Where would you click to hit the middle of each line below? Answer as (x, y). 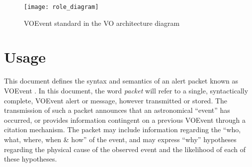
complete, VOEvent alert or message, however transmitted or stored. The (116, 100)
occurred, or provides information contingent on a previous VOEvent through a (125, 120)
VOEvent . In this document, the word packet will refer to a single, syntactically (126, 90)
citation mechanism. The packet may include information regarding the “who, (123, 129)
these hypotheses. (31, 159)
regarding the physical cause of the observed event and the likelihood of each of (125, 149)
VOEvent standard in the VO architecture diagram (102, 23)
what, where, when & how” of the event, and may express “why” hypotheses (120, 139)
